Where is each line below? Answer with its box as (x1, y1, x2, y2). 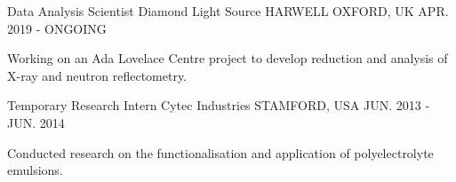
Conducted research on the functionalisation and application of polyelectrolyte (7, 143, 434, 162)
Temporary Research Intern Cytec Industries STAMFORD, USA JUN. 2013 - (7, 96, 430, 115)
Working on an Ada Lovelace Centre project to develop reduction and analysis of (7, 49, 448, 67)
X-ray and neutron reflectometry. (7, 66, 188, 84)
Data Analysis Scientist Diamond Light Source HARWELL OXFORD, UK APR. (7, 2, 449, 20)
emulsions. (7, 161, 63, 179)
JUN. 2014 (7, 113, 65, 131)
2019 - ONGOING (7, 19, 107, 37)
